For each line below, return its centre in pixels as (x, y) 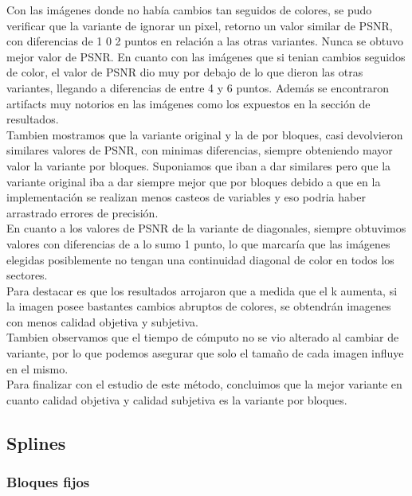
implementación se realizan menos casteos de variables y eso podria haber (186, 197)
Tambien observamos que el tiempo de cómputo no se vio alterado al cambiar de (203, 337)
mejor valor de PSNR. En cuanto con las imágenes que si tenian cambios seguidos (206, 56)
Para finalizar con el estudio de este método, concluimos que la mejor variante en (204, 384)
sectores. (27, 275)
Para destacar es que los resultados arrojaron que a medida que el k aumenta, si (202, 290)
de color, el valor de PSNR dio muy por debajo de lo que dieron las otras (185, 72)
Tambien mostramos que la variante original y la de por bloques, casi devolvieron (205, 134)
